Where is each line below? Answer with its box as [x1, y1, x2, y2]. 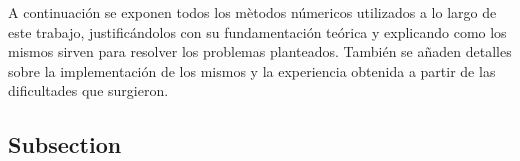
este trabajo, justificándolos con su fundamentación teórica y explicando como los [8, 21, 507, 42]
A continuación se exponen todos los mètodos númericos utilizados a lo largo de [8, 2, 497, 22]
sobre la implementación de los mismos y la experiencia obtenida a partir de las [8, 60, 496, 81]
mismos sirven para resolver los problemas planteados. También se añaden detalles [8, 41, 512, 62]
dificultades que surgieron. [8, 80, 169, 101]
